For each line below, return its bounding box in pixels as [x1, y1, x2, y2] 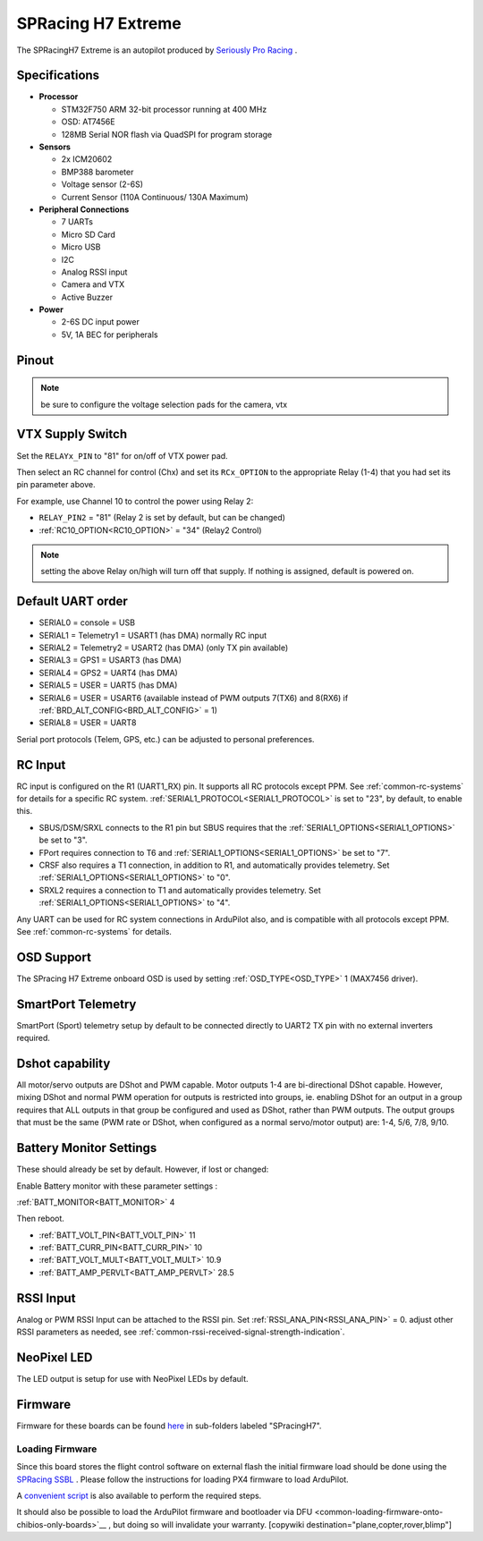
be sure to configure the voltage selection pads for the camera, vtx [40, 399, 288, 410]
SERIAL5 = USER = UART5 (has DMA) [38, 680, 178, 690]
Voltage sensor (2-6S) [61, 179, 143, 190]
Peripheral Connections [38, 204, 130, 215]
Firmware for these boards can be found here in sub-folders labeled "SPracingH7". [16, 1420, 322, 1431]
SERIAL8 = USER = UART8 [38, 717, 138, 728]
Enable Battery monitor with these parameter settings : [16, 1181, 218, 1191]
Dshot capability [16, 1055, 111, 1071]
